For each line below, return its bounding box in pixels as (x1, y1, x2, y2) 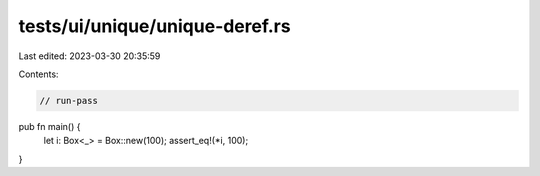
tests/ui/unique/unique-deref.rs (18, 15, 291, 37)
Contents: (18, 68, 59, 80)
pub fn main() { (18, 120, 81, 132)
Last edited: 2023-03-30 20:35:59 (18, 50, 161, 62)
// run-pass (39, 95, 99, 106)
